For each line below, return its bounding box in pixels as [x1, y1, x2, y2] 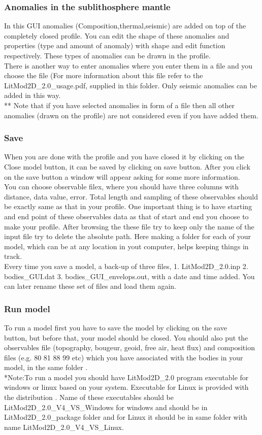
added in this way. [4, 90, 61, 101]
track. [4, 251, 22, 261]
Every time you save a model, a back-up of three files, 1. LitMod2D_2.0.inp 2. [4, 260, 248, 271]
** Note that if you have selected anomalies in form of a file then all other [4, 99, 235, 110]
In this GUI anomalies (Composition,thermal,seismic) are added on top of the [4, 20, 246, 31]
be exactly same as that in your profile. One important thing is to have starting [4, 201, 252, 212]
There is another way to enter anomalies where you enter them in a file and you [4, 60, 253, 71]
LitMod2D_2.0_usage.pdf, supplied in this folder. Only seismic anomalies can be [4, 80, 257, 90]
